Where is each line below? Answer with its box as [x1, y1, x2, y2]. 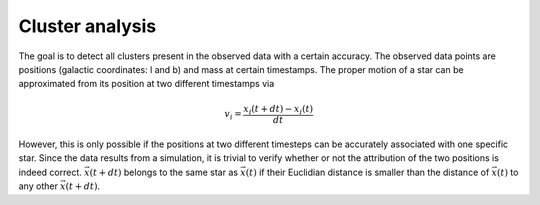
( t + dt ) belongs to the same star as [89, 166, 239, 178]
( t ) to [496, 166, 519, 178]
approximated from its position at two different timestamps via [18, 78, 275, 90]
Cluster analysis [18, 15, 157, 37]
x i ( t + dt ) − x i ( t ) [243, 103, 314, 117]
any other [18, 180, 59, 192]
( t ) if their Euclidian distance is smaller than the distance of [245, 166, 490, 178]
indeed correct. [18, 166, 82, 178]
